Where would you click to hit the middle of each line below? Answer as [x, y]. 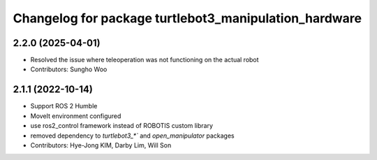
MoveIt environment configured [76, 116]
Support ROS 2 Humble [64, 106]
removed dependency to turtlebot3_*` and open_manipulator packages [132, 136]
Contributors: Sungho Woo [69, 69]
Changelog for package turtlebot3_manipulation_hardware [187, 18]
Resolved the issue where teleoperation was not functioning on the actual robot [145, 60]
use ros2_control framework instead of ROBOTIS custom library [121, 126]
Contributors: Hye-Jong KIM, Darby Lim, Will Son [101, 145]
